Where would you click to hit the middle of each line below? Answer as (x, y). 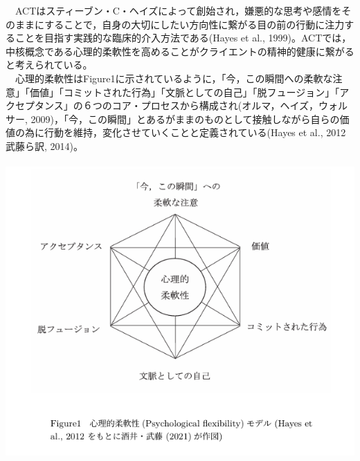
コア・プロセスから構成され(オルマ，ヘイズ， (215, 105)
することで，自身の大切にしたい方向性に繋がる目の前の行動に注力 (195, 24)
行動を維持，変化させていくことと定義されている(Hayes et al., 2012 (195, 132)
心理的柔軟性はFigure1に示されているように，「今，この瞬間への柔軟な (174, 78)
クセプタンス (35, 105)
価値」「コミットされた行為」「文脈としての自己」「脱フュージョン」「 (184, 92)
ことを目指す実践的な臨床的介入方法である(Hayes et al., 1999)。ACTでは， (183, 38)
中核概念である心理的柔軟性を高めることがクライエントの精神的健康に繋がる (180, 51)
